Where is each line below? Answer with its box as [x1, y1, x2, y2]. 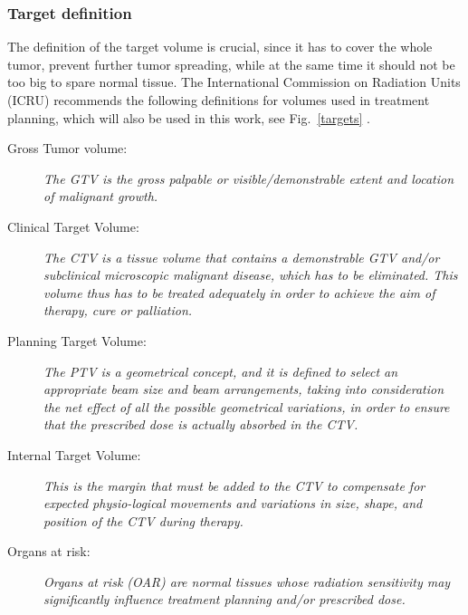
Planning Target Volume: [7, 331, 147, 350]
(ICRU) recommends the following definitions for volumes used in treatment [7, 91, 430, 109]
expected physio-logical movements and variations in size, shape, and [43, 494, 423, 513]
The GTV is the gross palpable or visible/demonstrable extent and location [43, 168, 454, 187]
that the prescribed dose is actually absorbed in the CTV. [43, 415, 358, 434]
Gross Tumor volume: [7, 139, 128, 158]
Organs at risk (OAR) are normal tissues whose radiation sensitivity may [43, 572, 451, 591]
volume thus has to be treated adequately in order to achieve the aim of [43, 283, 435, 302]
